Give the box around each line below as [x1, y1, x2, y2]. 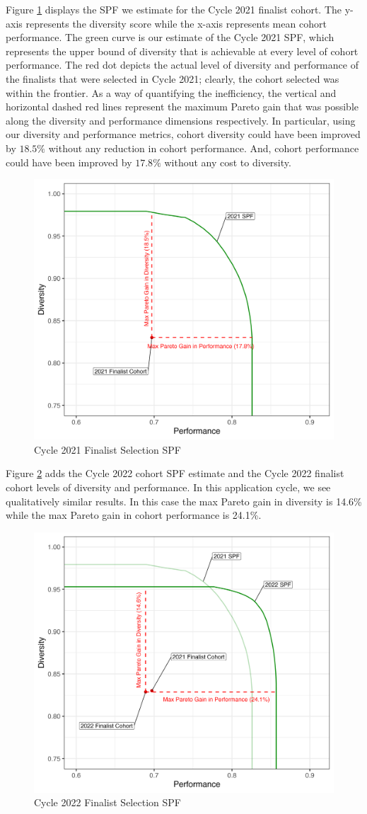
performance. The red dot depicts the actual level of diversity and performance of [6, 57, 359, 72]
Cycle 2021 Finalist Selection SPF [34, 442, 181, 457]
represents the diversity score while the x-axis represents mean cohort [25, 16, 327, 30]
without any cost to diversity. [164, 154, 291, 169]
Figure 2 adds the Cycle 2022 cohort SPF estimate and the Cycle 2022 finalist [6, 466, 344, 481]
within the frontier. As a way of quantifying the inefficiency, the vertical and [6, 85, 337, 100]
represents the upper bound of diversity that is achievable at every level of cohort [6, 43, 359, 58]
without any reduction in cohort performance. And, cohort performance [48, 140, 359, 155]
